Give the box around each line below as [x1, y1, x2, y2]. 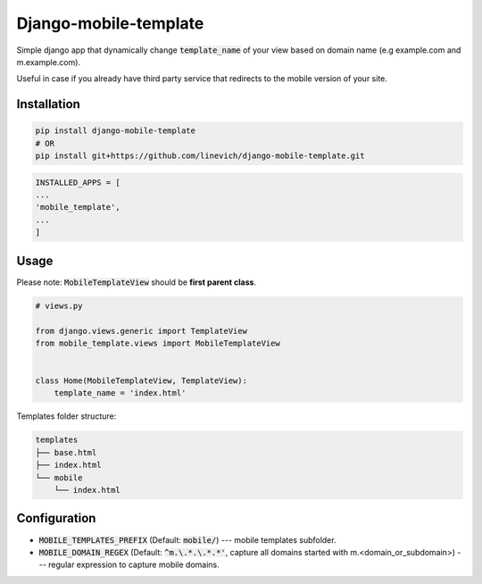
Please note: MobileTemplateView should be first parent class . [16, 277, 257, 288]
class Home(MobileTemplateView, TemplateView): [35, 376, 247, 386]
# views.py [35, 300, 83, 311]
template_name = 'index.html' [54, 388, 187, 398]
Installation [16, 96, 80, 112]
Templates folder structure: [16, 411, 117, 421]
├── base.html [35, 447, 97, 457]
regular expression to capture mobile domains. [47, 559, 220, 571]
